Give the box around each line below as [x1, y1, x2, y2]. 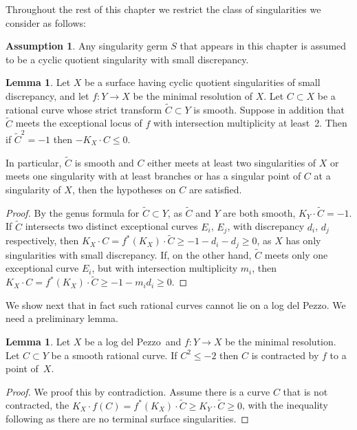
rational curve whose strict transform [6, 102, 162, 116]
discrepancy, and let [6, 88, 89, 103]
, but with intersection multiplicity [91, 261, 238, 275]
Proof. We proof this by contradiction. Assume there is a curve [6, 384, 270, 398]
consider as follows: [6, 15, 86, 30]
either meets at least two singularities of [147, 155, 316, 169]
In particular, [6, 155, 62, 169]
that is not [283, 384, 328, 398]
